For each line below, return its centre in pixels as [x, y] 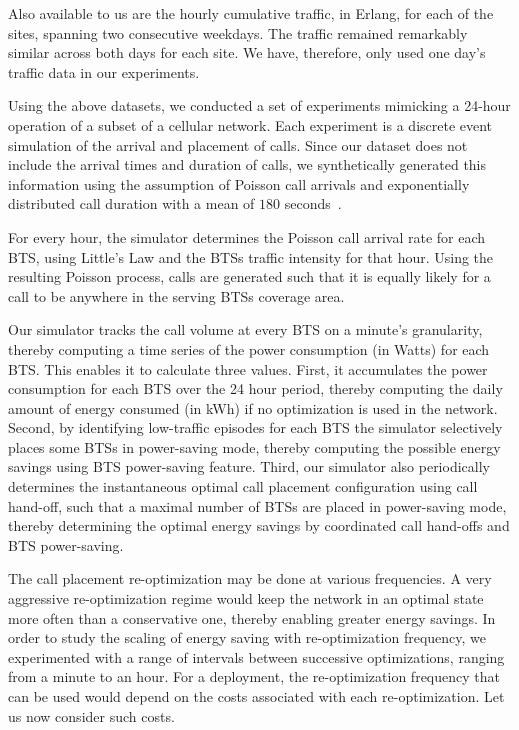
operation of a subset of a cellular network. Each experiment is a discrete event [250, 124]
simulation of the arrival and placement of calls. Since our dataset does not [238, 144]
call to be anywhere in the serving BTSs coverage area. [176, 295]
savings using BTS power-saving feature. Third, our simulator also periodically [249, 466]
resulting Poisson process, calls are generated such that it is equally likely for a [249, 276]
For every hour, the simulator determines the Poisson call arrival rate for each [247, 236]
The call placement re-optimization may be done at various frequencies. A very [250, 578]
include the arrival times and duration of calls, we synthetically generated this [247, 164]
